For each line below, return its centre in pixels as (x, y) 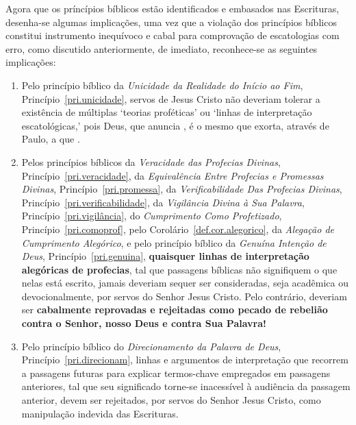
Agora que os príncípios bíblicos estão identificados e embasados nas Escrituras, (173, 8)
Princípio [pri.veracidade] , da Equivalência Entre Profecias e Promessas (173, 175)
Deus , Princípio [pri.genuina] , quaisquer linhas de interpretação (165, 256)
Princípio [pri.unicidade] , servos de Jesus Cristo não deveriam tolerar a (171, 98)
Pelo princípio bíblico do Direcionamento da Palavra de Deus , (151, 346)
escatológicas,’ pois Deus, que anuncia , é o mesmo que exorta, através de (175, 125)
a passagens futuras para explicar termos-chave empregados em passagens (176, 373)
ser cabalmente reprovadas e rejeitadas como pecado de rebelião (175, 309)
